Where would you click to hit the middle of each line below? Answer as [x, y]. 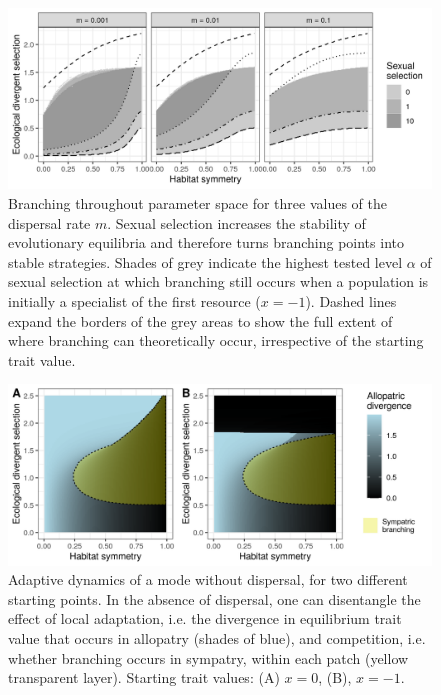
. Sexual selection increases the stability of [236, 222]
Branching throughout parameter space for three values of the [197, 202]
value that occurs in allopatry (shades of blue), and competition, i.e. [217, 638]
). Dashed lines [351, 300]
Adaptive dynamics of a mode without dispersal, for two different [208, 579]
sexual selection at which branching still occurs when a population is [218, 281]
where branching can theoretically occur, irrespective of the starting [216, 340]
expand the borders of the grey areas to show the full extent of [200, 320]
